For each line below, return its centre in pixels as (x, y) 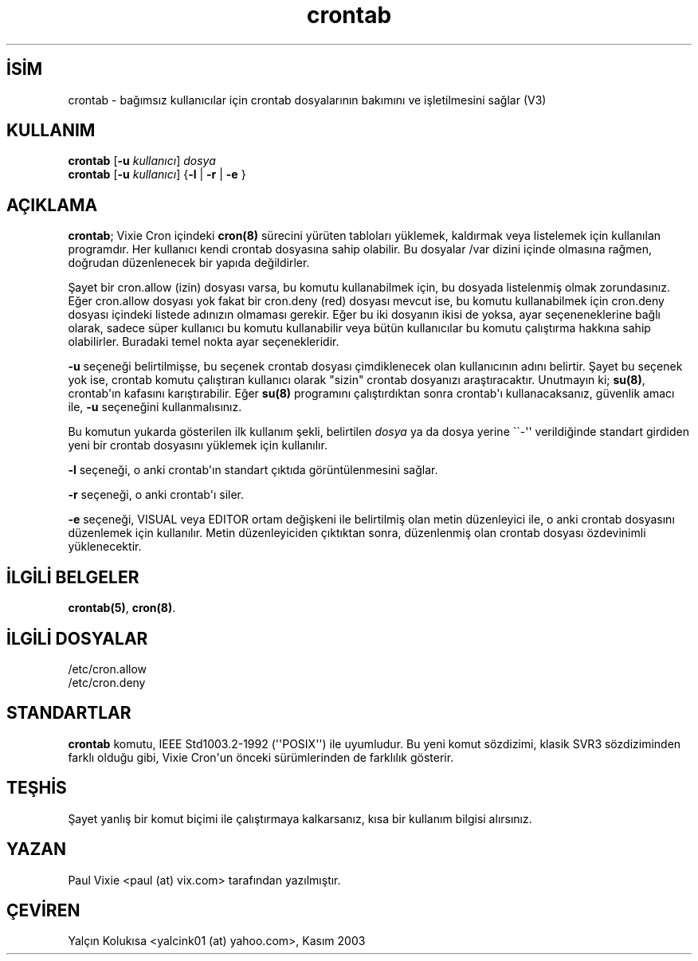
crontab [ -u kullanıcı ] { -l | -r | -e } (157, 175)
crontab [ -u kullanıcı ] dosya (142, 161)
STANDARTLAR (69, 713)
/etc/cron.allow (108, 669)
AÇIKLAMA (52, 205)
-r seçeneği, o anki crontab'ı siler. (156, 495)
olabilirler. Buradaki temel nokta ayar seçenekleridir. (204, 342)
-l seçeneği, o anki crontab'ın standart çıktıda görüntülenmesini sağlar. (253, 470)
